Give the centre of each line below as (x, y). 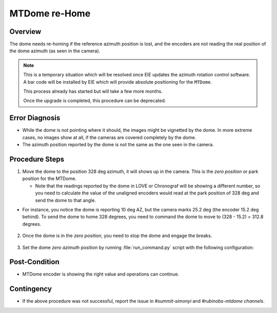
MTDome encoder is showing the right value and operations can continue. (101, 274)
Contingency (31, 289)
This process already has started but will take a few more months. (93, 91)
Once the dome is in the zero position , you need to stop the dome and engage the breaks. (117, 236)
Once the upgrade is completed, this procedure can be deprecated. (95, 101)
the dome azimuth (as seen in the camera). (55, 51)
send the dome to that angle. (65, 200)
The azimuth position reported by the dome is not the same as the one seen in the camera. (118, 145)
